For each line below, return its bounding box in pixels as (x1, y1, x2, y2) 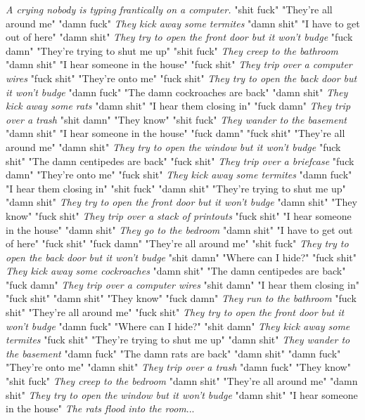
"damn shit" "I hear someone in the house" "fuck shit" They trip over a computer (6, 57, 352, 72)
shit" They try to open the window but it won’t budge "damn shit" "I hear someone (6, 387, 358, 402)
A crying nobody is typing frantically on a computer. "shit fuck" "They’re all (6, 2, 333, 16)
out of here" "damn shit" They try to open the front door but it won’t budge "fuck (6, 29, 353, 44)
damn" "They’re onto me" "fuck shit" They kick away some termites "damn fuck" (6, 167, 352, 182)
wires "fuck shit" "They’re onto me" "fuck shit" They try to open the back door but (6, 70, 357, 85)
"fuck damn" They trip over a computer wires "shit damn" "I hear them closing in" (6, 277, 359, 291)
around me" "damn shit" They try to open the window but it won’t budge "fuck (6, 139, 341, 154)
